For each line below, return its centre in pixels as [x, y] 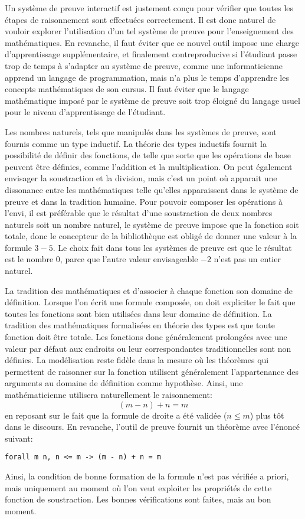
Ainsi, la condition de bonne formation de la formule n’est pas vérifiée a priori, [147, 476]
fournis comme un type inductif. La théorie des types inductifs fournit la [136, 143]
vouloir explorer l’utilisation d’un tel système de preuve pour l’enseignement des [149, 31]
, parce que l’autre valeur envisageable [129, 259]
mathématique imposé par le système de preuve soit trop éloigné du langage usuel [152, 100]
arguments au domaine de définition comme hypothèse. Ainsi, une [124, 383]
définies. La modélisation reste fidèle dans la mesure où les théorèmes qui [137, 360]
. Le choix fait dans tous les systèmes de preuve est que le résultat [172, 247]
